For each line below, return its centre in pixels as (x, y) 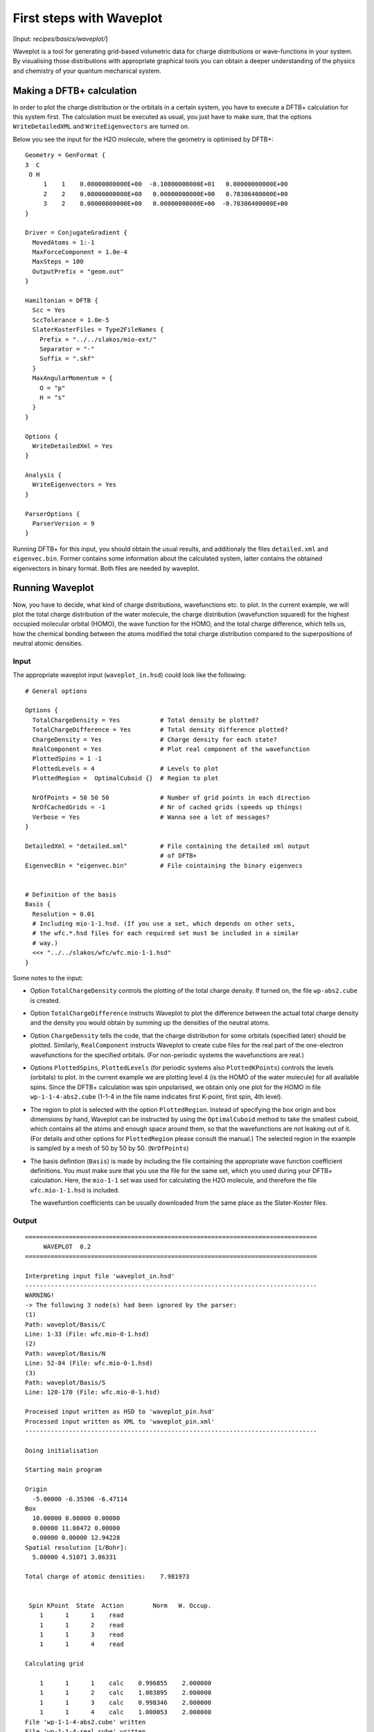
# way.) (45, 943)
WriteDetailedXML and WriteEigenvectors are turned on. (101, 126)
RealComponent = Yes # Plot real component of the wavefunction (171, 749)
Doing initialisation (62, 1450)
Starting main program (64, 1470)
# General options (56, 691)
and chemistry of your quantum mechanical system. (87, 71)
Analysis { (44, 475)
